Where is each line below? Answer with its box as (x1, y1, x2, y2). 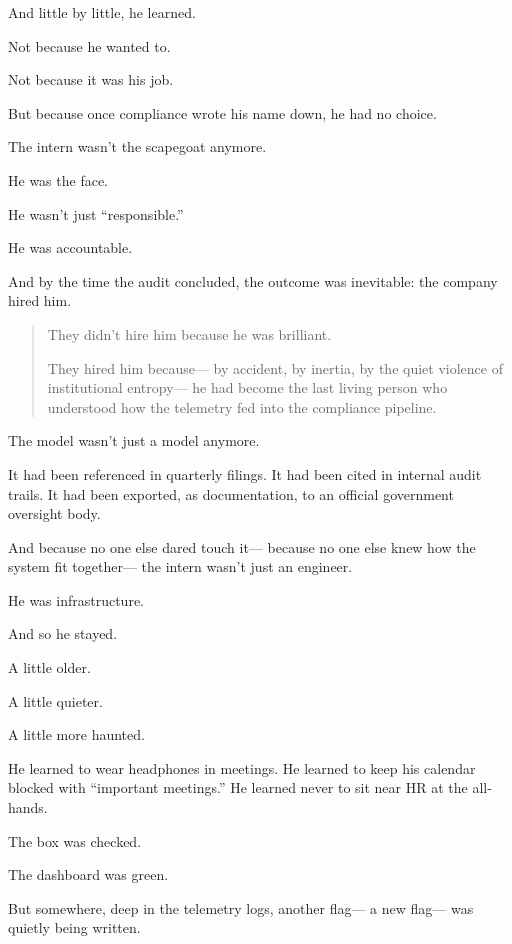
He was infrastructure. (8, 589, 144, 610)
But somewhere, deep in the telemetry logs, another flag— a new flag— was (8, 897, 474, 918)
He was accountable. (8, 237, 133, 258)
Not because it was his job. (8, 69, 174, 90)
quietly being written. (8, 917, 141, 938)
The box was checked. (8, 830, 142, 851)
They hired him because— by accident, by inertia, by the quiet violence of (47, 357, 503, 378)
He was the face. (8, 169, 108, 190)
